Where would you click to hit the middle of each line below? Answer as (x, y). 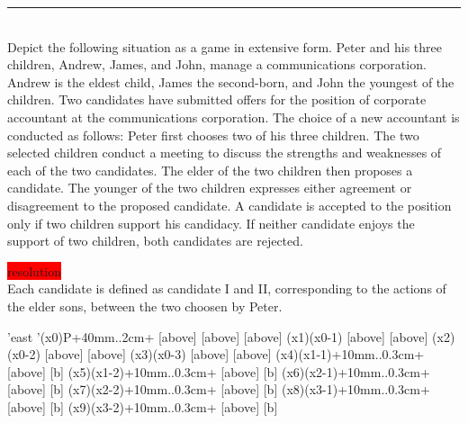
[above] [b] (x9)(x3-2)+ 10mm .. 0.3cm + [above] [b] (143, 406)
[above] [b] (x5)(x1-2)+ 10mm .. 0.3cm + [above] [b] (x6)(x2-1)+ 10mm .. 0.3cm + (219, 371)
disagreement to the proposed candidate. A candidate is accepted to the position (229, 205)
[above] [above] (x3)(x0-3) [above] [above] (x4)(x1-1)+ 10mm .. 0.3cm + (234, 354)
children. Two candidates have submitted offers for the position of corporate (217, 99)
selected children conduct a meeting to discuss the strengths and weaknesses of (225, 153)
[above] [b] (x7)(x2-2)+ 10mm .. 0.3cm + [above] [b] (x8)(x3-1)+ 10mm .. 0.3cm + (219, 389)
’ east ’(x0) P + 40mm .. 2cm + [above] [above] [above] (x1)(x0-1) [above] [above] (218, 336)
